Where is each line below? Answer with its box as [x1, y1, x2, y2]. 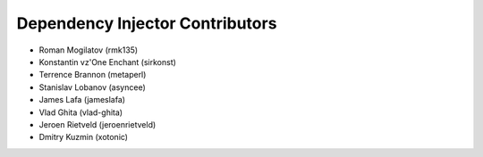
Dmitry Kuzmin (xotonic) [38, 132, 129, 143]
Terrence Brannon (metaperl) [38, 70, 147, 80]
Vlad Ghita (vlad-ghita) [38, 107, 123, 118]
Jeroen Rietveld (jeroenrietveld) [38, 119, 157, 129]
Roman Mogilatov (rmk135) [38, 45, 139, 55]
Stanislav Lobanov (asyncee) [38, 81, 147, 93]
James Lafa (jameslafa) [38, 95, 125, 105]
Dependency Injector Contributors [16, 13, 277, 33]
